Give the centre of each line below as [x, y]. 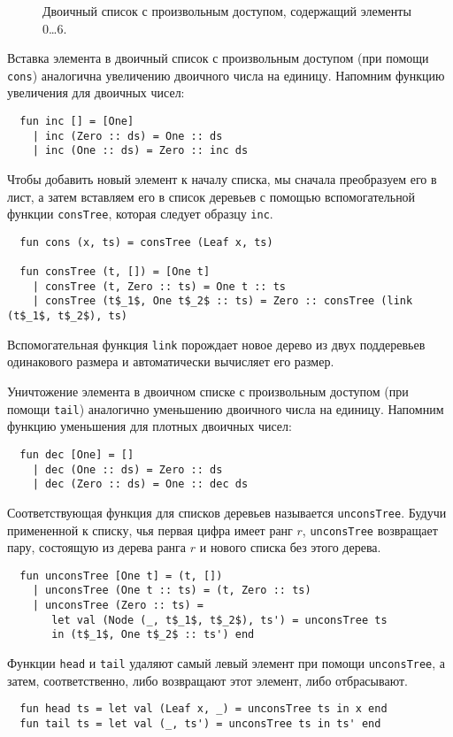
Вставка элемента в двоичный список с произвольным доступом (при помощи [218, 58]
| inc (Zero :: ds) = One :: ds [127, 136]
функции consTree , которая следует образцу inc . [140, 214]
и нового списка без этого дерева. [290, 547]
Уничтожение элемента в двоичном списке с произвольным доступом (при [208, 392]
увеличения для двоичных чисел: [96, 92]
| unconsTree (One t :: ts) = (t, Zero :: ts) [172, 591]
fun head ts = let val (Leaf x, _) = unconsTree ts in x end [203, 709]
